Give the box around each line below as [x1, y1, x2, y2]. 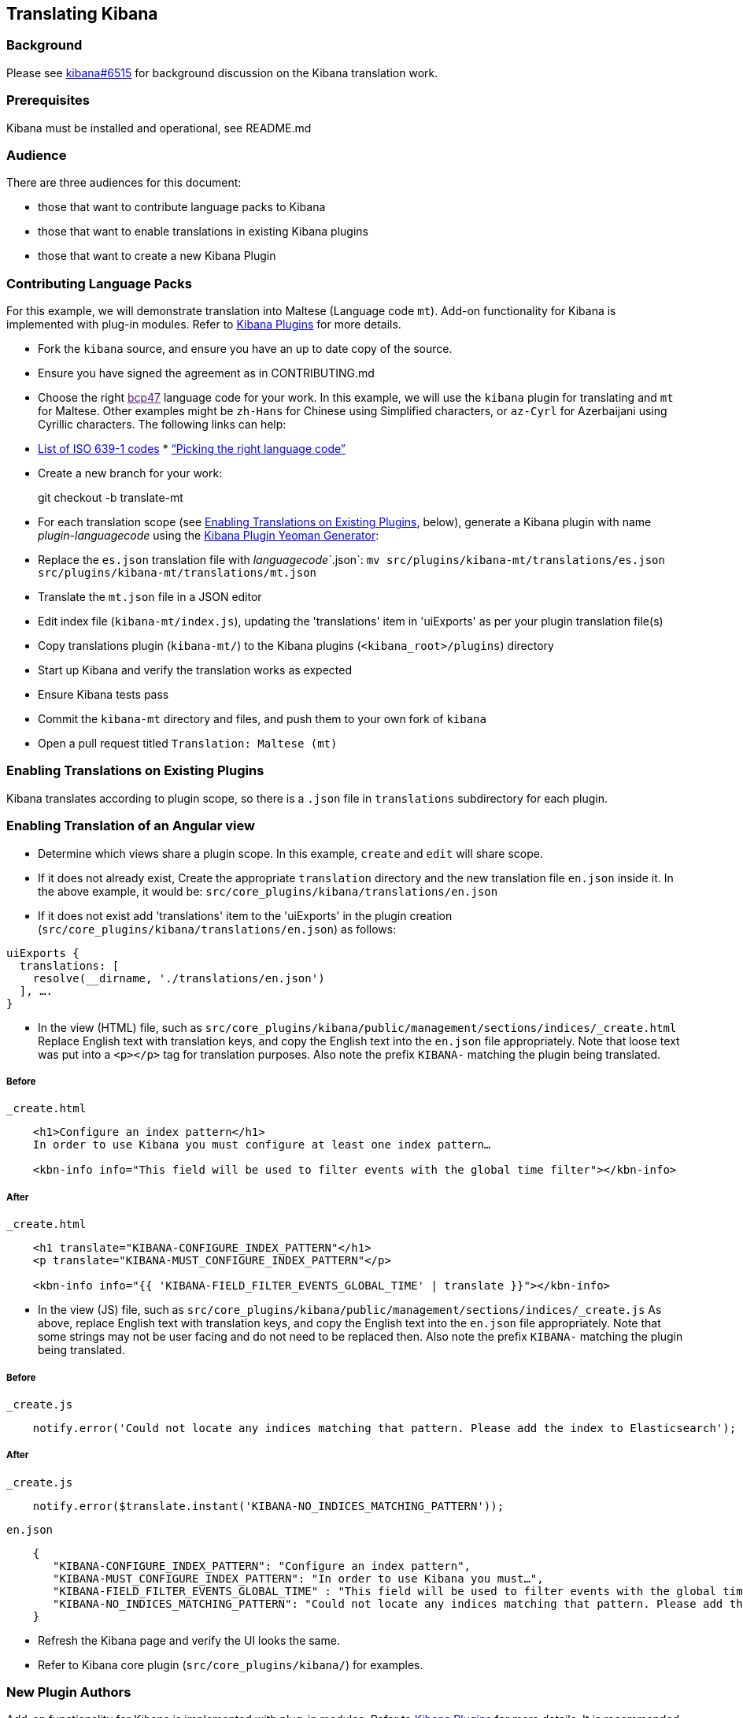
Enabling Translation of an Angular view [6, 818, 255, 834]
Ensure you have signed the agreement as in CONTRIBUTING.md [38, 366, 375, 380]
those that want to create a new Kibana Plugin [38, 249, 276, 263]
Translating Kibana [6, 4, 158, 24]
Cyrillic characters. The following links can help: [38, 417, 286, 432]
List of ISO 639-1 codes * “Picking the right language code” [38, 442, 346, 456]
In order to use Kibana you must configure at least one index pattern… [32, 1138, 491, 1152]
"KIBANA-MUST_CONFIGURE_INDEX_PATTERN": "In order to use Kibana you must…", [53, 1571, 544, 1585]
